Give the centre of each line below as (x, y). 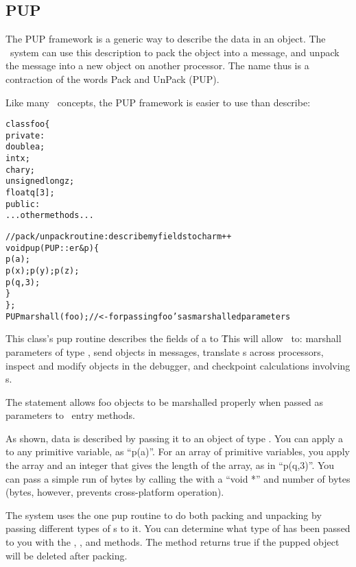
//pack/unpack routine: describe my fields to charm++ (119, 237)
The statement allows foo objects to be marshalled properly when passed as (165, 401)
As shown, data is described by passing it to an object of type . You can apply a (175, 438)
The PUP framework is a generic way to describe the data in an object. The (166, 39)
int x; (18, 159)
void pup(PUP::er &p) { (52, 248)
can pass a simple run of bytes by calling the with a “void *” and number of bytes (178, 478)
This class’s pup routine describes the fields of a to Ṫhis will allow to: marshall (174, 338)
